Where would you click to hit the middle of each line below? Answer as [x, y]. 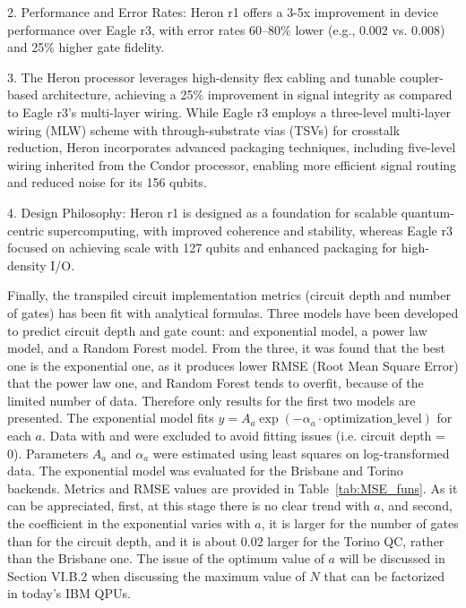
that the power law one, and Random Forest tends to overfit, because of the [216, 383]
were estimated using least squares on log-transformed [301, 453]
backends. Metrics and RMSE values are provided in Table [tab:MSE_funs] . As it [233, 488]
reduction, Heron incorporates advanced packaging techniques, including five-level [232, 147]
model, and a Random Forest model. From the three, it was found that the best [226, 348]
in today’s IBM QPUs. [69, 593]
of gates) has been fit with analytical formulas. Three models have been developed [233, 312]
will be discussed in [392, 558]
